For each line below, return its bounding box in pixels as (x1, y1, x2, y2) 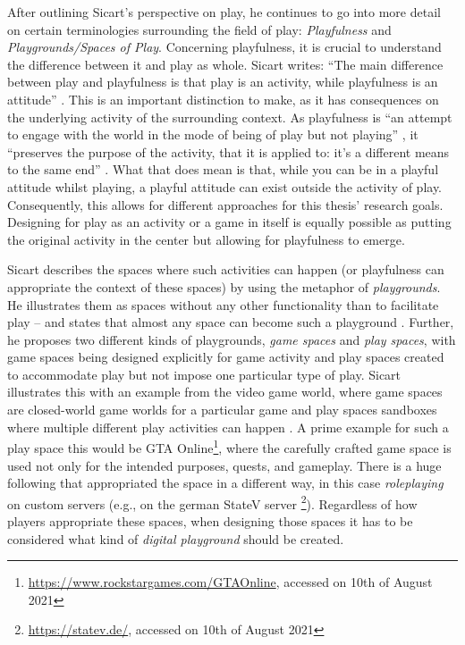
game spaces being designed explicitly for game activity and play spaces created (7, 348, 444, 366)
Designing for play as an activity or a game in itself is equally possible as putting (7, 213, 452, 231)
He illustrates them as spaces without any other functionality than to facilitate (7, 295, 439, 314)
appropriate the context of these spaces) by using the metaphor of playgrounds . (7, 277, 441, 296)
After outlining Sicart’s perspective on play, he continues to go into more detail (7, 3, 441, 21)
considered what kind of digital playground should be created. (7, 529, 344, 548)
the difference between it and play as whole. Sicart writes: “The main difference (7, 54, 444, 73)
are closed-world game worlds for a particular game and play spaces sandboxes (7, 400, 437, 419)
